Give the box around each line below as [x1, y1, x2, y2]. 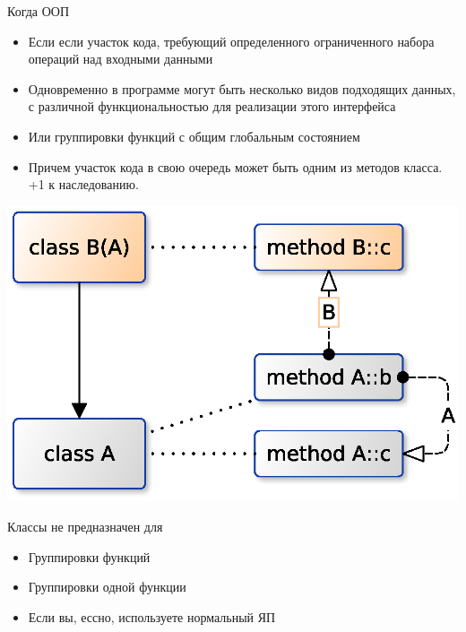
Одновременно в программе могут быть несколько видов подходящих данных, [28, 79, 456, 98]
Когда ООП [7, 2, 70, 20]
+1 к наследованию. [28, 175, 139, 194]
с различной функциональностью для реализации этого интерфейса [28, 97, 396, 116]
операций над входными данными [28, 49, 213, 68]
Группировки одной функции [28, 577, 186, 596]
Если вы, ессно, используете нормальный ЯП [28, 607, 276, 626]
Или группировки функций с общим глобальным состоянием [28, 126, 360, 145]
